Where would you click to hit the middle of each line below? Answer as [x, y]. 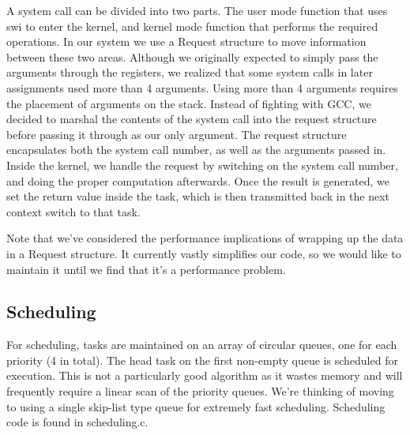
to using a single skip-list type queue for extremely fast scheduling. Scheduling [196, 406]
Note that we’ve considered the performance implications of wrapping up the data [205, 238]
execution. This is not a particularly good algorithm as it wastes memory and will [205, 375]
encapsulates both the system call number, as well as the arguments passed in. [196, 150]
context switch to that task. [73, 211]
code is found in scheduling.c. [77, 422]
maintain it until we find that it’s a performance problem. [146, 269]
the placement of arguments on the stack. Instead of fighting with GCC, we [189, 103]
